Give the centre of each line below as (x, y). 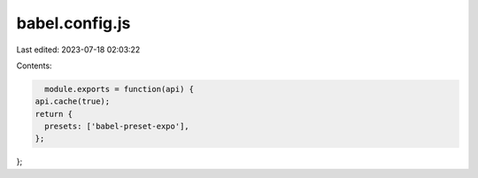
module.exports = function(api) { (119, 89)
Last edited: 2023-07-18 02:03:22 (78, 50)
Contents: (34, 66)
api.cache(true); (73, 101)
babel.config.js (73, 23)
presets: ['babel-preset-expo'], (117, 127)
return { (54, 114)
